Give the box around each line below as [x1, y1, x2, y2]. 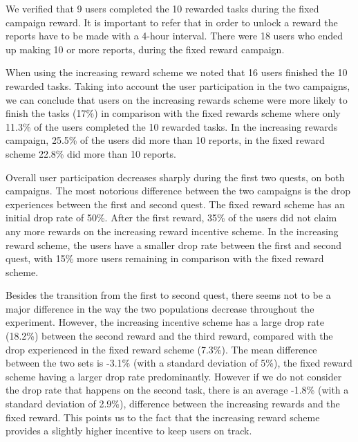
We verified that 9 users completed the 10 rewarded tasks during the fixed [6, 1, 319, 15]
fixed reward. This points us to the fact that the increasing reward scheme [6, 409, 320, 424]
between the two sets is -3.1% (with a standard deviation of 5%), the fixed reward [6, 356, 352, 370]
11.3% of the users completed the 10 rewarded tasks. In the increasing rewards [6, 119, 338, 133]
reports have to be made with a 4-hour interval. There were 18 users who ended [6, 28, 343, 43]
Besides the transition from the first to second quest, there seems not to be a [6, 288, 331, 302]
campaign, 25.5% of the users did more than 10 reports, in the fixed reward [6, 133, 325, 147]
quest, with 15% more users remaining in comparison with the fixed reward [6, 251, 324, 266]
